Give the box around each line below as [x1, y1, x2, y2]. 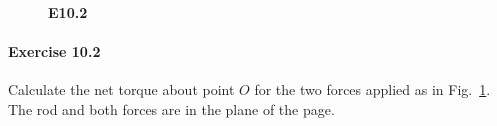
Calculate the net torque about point [8, 79, 235, 100]
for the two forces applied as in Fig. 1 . [254, 79, 491, 100]
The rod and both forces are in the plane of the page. [8, 98, 335, 119]
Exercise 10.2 [8, 41, 101, 62]
